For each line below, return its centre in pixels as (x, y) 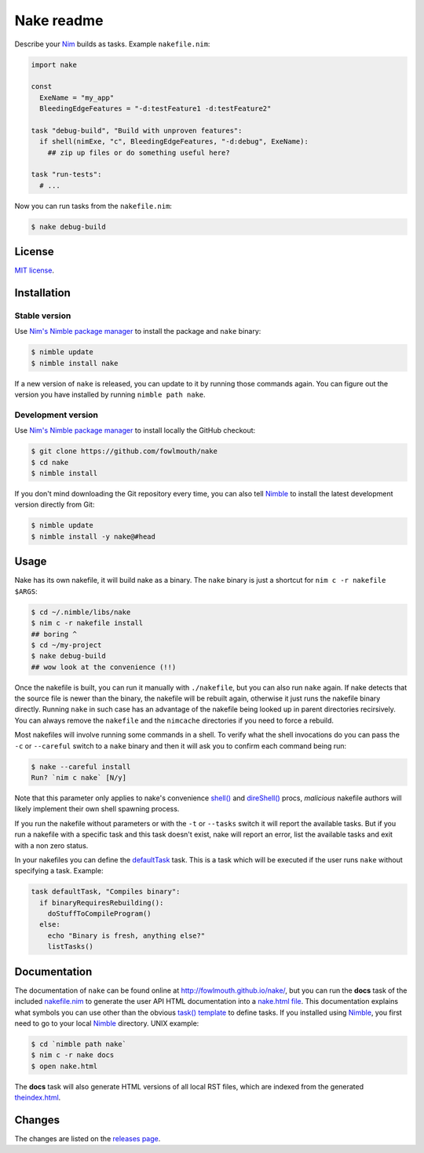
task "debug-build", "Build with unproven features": (137, 130)
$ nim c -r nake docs (73, 1055)
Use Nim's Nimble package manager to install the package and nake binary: (138, 331)
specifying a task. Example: (59, 871)
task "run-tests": (66, 174)
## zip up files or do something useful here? (139, 152)
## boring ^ (54, 634)
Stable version (43, 316)
